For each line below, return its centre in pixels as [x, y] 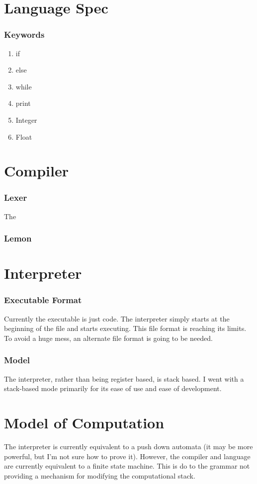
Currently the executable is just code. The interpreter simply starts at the [117, 318]
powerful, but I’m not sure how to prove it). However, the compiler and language [127, 456]
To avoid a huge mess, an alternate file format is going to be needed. [108, 338]
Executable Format [43, 300]
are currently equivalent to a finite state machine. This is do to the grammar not [127, 466]
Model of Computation [84, 423]
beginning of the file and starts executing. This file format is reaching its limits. [125, 328]
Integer [26, 120]
